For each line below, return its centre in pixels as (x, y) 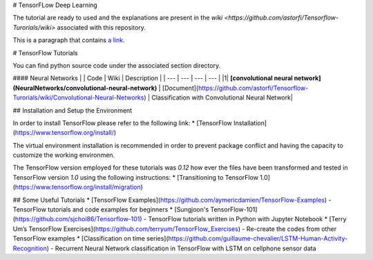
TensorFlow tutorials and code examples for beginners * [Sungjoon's (111, 210)
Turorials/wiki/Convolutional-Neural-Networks (78, 98)
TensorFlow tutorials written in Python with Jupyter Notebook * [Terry (247, 219)
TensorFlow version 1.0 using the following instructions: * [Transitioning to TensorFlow (136, 177)
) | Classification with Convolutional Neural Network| (219, 98)
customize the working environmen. (64, 155)
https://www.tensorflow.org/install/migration (78, 187)
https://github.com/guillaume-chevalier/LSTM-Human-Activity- (258, 239)
